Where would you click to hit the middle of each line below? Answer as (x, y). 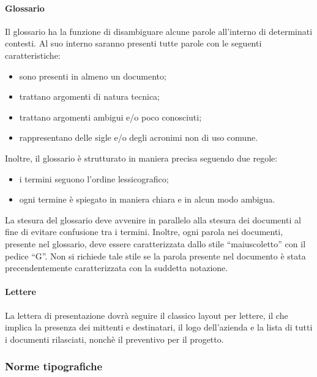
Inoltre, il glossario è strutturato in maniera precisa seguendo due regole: (141, 158)
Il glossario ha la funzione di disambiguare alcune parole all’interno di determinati (159, 31)
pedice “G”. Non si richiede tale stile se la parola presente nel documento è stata (155, 256)
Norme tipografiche (54, 366)
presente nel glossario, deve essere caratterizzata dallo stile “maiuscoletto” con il (155, 243)
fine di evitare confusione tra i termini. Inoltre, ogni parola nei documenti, (144, 232)
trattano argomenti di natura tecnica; (89, 96)
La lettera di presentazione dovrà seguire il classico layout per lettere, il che (147, 315)
